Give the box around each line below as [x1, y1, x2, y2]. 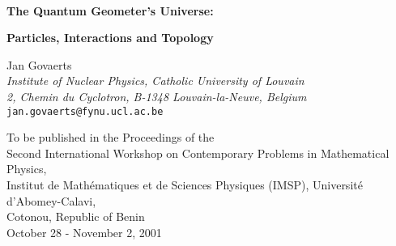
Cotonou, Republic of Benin [6, 208, 145, 225]
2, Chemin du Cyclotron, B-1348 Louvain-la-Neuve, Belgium [6, 87, 307, 104]
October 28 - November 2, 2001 [6, 223, 162, 240]
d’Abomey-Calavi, [6, 192, 96, 209]
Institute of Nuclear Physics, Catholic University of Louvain [6, 72, 304, 89]
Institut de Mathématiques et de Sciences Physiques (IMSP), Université [6, 176, 363, 193]
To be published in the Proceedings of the [6, 129, 215, 146]
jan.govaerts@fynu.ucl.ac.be [6, 105, 164, 117]
